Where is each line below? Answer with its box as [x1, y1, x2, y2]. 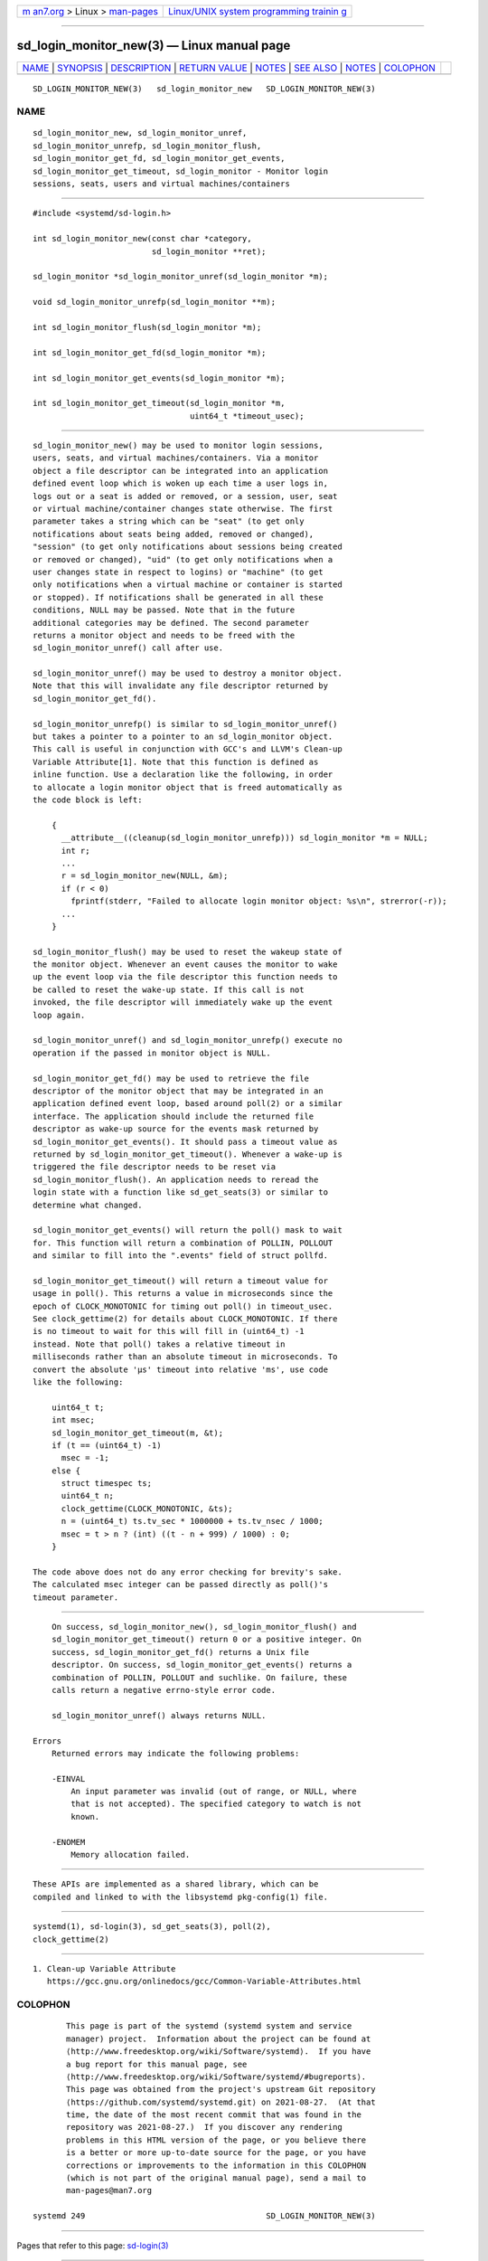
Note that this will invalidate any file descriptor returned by [33, 681, 329, 691]
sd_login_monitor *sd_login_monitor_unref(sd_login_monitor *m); [33, 271, 329, 282]
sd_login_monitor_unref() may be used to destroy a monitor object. [33, 668, 343, 678]
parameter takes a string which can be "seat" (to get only [33, 516, 305, 526]
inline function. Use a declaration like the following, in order [33, 770, 333, 780]
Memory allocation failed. [70, 1849, 191, 1860]
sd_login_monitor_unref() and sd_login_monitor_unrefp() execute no [33, 1036, 343, 1045]
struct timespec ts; [61, 1479, 153, 1489]
